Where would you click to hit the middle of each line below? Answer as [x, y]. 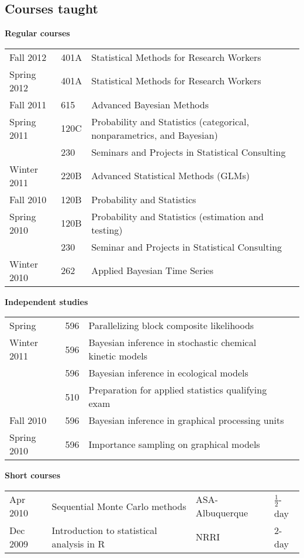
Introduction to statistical [104, 530]
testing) [107, 230]
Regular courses [37, 33]
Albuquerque [222, 513]
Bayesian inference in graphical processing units [186, 420]
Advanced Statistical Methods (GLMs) [170, 176]
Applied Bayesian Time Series [153, 271]
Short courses [33, 475]
